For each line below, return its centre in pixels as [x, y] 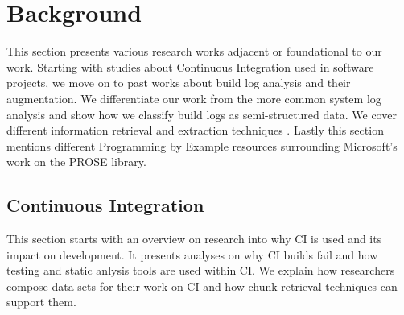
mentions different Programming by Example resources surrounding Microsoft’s [202, 145]
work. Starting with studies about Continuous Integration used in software [190, 66]
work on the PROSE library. [76, 162]
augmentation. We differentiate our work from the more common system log [194, 98]
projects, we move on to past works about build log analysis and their [179, 83]
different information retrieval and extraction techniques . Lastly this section [195, 130]
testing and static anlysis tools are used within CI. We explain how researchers [201, 270]
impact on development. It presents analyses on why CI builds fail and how [192, 254]
